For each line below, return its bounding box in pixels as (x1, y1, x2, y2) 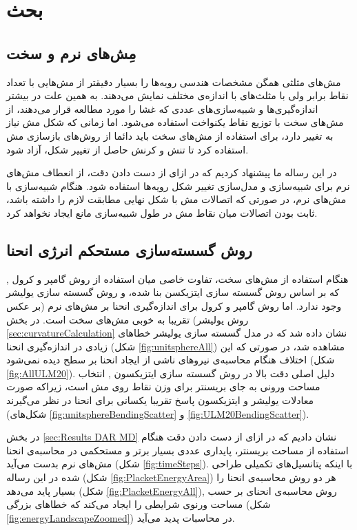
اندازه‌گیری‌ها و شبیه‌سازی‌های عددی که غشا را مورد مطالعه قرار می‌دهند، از (6, 101, 318, 116)
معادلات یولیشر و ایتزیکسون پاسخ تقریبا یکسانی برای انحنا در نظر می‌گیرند (6, 393, 314, 407)
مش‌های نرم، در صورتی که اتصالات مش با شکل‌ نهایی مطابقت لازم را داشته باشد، (6, 192, 347, 206)
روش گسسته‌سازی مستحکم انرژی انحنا (6, 239, 252, 260)
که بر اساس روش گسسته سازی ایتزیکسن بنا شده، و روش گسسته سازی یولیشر (6, 285, 340, 299)
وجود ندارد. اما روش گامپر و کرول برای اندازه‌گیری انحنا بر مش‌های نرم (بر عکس (6, 298, 342, 312)
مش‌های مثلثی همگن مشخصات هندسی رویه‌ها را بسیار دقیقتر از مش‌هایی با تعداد (6, 74, 341, 89)
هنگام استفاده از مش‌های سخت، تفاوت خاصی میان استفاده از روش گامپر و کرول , (6, 271, 349, 286)
